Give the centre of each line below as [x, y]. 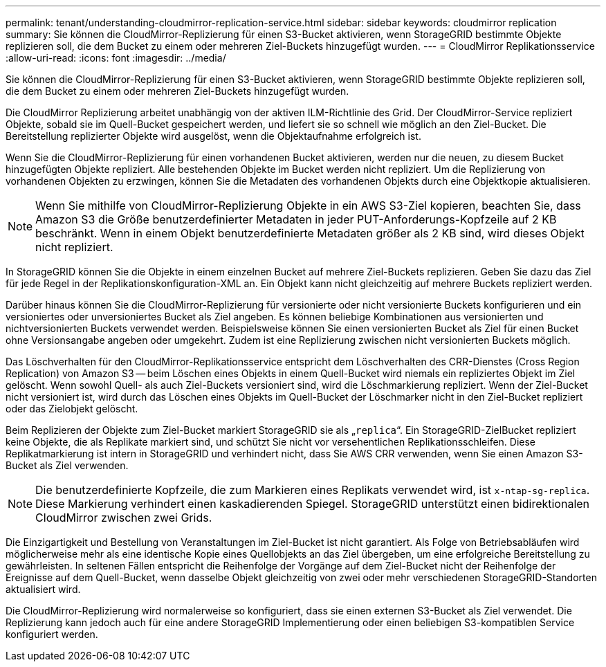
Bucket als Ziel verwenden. [67, 465]
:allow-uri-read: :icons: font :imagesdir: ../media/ [116, 58]
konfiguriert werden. [52, 634]
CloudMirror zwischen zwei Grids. [124, 518]
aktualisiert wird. [43, 589]
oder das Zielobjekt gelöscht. [72, 409]
